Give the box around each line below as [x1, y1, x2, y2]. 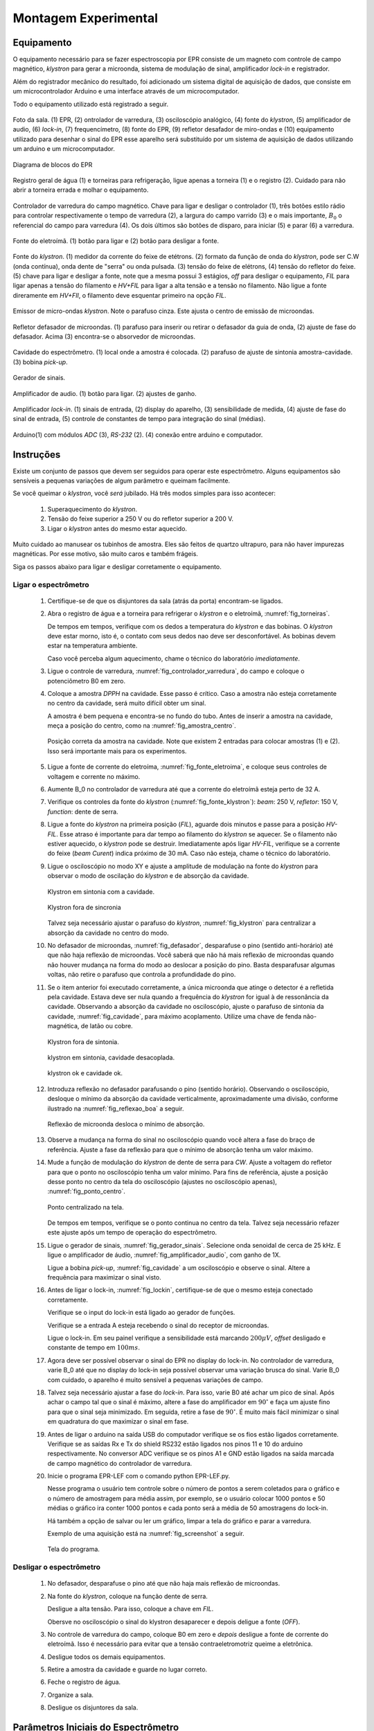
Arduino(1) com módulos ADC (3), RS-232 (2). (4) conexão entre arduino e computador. [12, 430, 263, 439]
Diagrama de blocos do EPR [12, 160, 93, 169]
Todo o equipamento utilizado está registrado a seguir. [12, 100, 169, 108]
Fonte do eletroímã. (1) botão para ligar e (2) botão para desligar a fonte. [12, 236, 220, 245]
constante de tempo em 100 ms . [47, 1343, 141, 1352]
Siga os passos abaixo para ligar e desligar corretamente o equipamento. [12, 562, 222, 571]
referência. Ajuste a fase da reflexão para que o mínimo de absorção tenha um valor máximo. [47, 1145, 314, 1154]
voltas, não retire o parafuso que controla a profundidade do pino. [47, 970, 236, 979]
